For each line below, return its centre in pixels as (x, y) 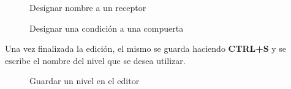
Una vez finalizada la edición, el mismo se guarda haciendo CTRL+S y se (146, 48)
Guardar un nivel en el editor (85, 81)
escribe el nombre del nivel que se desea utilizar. (95, 60)
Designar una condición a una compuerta (107, 28)
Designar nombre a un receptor (88, 7)
